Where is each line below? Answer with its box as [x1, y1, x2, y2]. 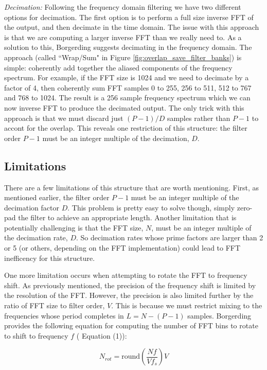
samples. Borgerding [187, 310, 252, 321]
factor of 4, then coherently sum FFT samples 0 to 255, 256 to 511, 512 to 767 [4, 82, 252, 93]
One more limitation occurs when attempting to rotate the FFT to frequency [4, 270, 247, 280]
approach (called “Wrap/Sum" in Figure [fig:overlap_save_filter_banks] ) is [4, 51, 242, 62]
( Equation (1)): [76, 330, 127, 341]
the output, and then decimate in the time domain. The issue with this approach [4, 22, 259, 32]
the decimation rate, [4, 232, 68, 243]
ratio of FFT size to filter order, [4, 300, 105, 311]
